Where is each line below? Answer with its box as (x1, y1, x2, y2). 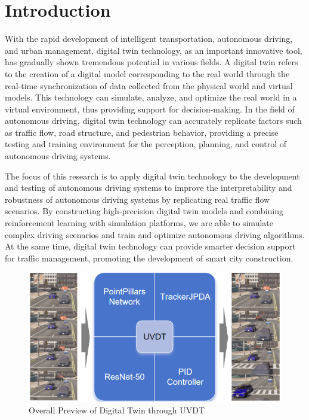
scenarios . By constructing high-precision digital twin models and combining (5, 205, 284, 217)
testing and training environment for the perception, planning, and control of (5, 138, 287, 150)
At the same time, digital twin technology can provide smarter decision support (5, 240, 296, 252)
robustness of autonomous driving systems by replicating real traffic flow (5, 193, 270, 205)
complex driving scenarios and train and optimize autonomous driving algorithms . (5, 228, 305, 241)
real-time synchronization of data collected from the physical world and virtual (5, 79, 293, 92)
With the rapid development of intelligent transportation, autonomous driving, (5, 32, 293, 45)
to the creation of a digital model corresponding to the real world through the (5, 67, 290, 80)
